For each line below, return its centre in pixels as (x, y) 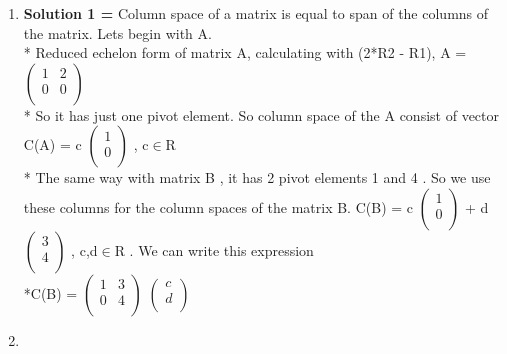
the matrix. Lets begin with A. (117, 32)
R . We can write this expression (214, 249)
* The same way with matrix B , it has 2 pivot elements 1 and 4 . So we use (257, 177)
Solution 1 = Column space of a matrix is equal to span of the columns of (256, 13)
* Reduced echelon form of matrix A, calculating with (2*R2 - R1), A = (245, 52)
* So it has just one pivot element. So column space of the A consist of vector (261, 114)
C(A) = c (52, 144)
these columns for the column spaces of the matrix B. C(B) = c (218, 206)
